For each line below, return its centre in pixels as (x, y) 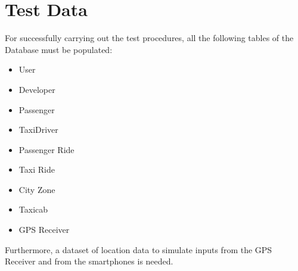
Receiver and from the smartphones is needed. (89, 261)
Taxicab (33, 209)
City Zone (37, 189)
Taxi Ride (37, 169)
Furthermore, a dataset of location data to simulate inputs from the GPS (139, 249)
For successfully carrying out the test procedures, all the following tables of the (149, 38)
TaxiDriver (38, 130)
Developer (37, 89)
